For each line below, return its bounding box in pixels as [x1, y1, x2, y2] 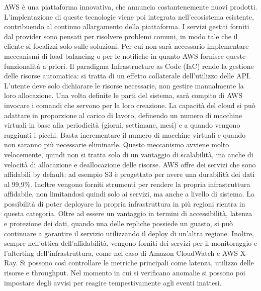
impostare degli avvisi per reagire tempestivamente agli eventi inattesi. [4, 277, 222, 287]
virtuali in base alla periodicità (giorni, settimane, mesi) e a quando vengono [4, 120, 240, 130]
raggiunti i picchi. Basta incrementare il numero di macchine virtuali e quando [4, 129, 246, 140]
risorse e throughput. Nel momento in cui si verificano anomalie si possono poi [4, 267, 245, 278]
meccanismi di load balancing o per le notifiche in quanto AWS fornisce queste [4, 50, 246, 61]
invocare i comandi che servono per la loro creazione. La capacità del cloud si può [4, 100, 255, 110]
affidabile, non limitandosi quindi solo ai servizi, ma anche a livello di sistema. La [4, 188, 255, 199]
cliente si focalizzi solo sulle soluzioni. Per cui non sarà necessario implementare [4, 41, 249, 51]
